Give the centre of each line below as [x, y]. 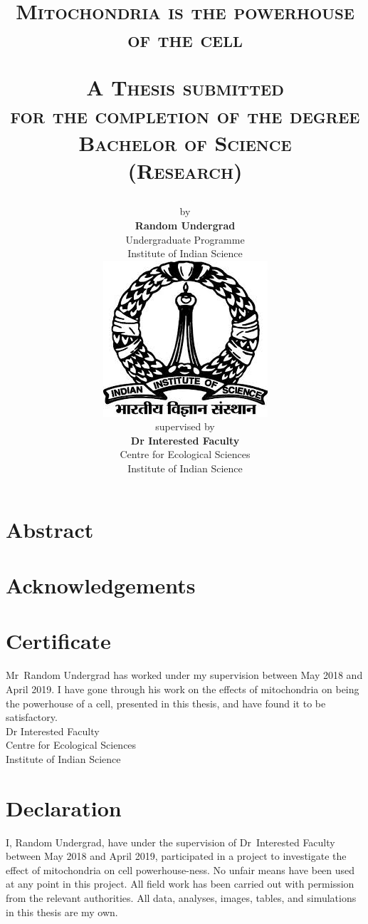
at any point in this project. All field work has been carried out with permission [180, 884]
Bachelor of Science [185, 142]
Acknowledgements [101, 585]
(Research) [185, 171]
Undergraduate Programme [185, 239]
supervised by [185, 426]
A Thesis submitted [185, 87]
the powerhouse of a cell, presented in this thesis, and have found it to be [166, 703]
